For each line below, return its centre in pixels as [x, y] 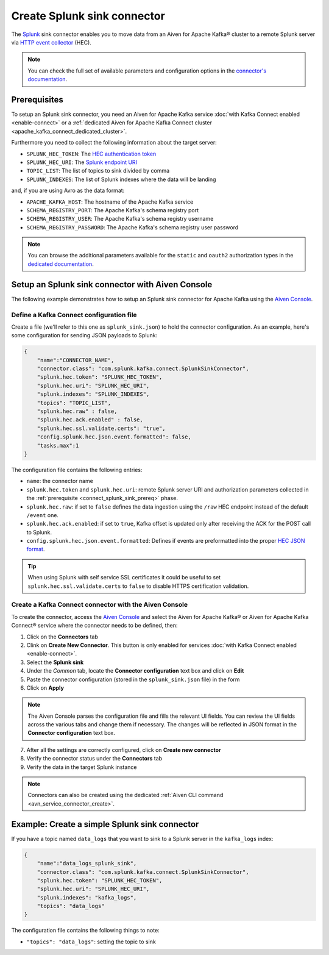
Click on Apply [45, 688]
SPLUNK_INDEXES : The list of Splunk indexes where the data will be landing [121, 179]
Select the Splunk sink [55, 662]
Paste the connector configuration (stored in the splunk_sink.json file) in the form [133, 679]
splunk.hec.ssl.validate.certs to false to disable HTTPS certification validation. [138, 586]
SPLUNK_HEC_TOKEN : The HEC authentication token [91, 154]
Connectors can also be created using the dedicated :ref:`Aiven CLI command [126, 795]
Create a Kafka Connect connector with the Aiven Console [100, 605]
